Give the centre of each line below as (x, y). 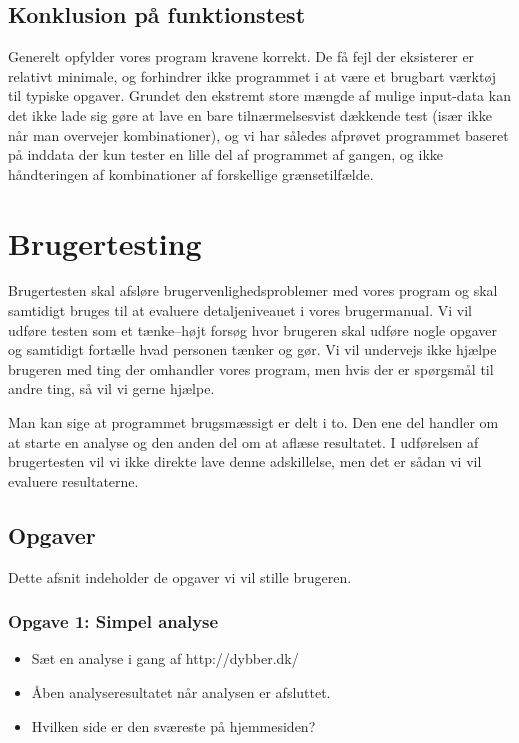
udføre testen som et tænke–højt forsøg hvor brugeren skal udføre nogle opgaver (253, 329)
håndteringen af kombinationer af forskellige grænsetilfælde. (191, 173)
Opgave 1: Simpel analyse (113, 621)
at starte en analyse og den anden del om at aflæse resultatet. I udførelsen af (243, 441)
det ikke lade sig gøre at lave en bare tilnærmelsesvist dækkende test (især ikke (250, 114)
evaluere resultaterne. (73, 480)
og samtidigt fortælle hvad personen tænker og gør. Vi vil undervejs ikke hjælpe (252, 349)
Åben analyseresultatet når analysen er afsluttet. (181, 692)
